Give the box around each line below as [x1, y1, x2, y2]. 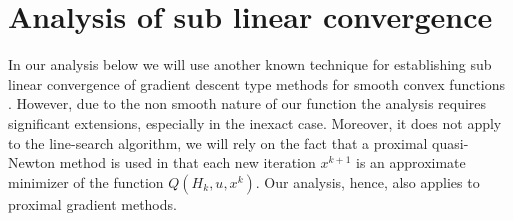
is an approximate [355, 152, 466, 173]
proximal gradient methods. [8, 193, 177, 214]
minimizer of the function [8, 171, 164, 192]
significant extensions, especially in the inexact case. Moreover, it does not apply [8, 112, 502, 133]
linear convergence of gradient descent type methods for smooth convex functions [8, 73, 506, 94]
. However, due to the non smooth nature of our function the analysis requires [8, 93, 487, 114]
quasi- [432, 132, 469, 153]
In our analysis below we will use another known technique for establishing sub [8, 54, 492, 75]
